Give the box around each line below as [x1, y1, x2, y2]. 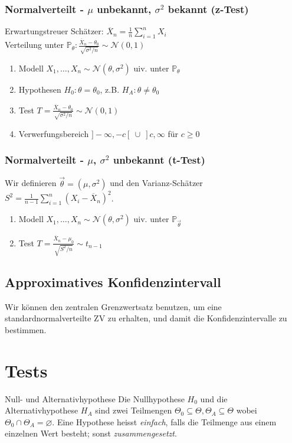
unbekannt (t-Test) [113, 152, 205, 167]
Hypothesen [18, 83, 61, 95]
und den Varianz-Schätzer [110, 177, 203, 189]
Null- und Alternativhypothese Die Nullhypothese [5, 392, 185, 405]
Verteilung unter [5, 38, 64, 51]
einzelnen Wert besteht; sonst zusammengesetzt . [5, 427, 177, 439]
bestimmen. [5, 323, 47, 335]
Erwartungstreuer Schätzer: [5, 25, 104, 37]
